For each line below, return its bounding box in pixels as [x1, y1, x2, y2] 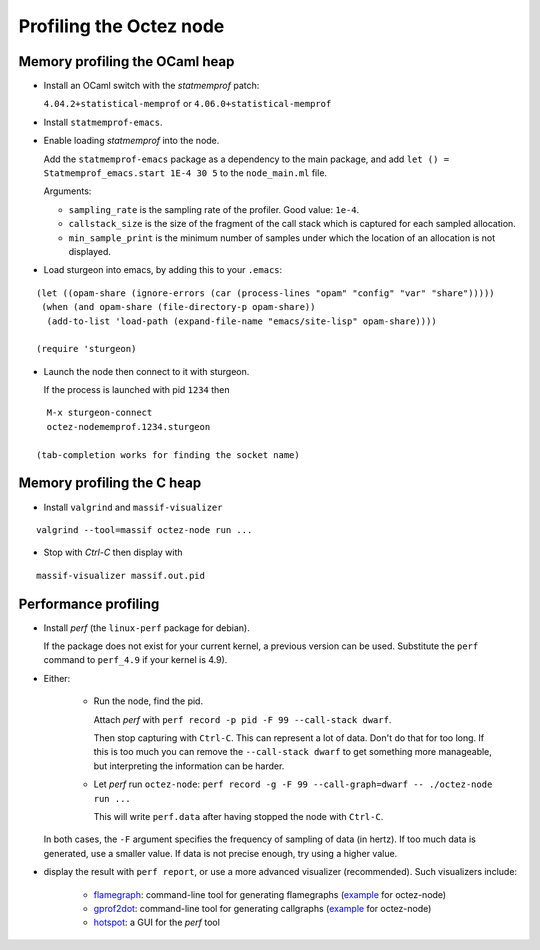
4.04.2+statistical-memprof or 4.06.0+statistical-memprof [43, 98, 332, 110]
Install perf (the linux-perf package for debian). [43, 621, 250, 634]
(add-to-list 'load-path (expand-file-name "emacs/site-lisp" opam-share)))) [46, 315, 437, 327]
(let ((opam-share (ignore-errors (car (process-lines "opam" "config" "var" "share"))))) [36, 287, 495, 299]
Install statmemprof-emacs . [43, 116, 163, 128]
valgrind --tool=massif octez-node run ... [36, 524, 253, 535]
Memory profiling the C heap [18, 475, 202, 492]
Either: [43, 672, 71, 684]
